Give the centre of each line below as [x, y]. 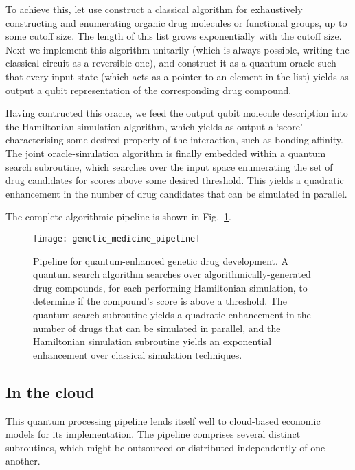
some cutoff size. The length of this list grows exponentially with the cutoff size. [174, 36]
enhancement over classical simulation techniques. [138, 354]
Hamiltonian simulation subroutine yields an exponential [152, 341]
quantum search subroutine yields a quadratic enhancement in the [172, 314]
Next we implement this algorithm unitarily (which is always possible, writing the [177, 49]
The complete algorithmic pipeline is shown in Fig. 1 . [119, 216]
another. [23, 461]
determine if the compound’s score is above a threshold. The [160, 301]
